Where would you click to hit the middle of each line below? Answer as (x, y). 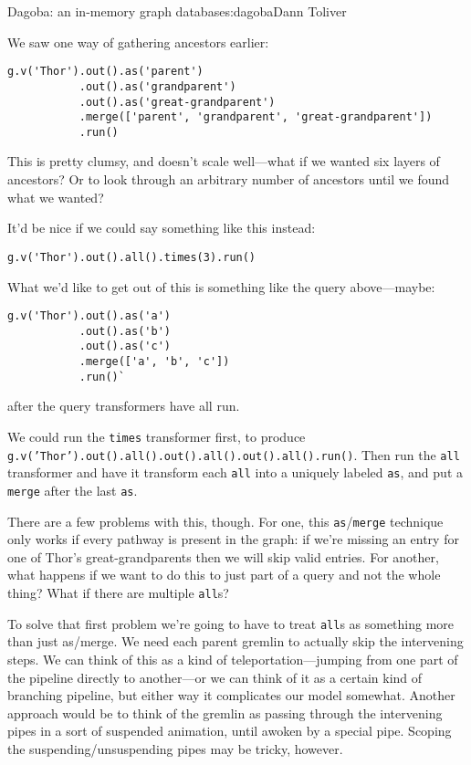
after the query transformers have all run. (124, 406)
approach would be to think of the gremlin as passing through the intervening (225, 713)
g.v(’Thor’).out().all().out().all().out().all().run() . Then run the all (234, 454)
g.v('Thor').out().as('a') (89, 316)
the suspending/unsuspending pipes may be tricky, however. (175, 748)
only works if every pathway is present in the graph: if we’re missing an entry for (233, 539)
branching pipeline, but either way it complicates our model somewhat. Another (231, 695)
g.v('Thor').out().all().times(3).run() (132, 257)
